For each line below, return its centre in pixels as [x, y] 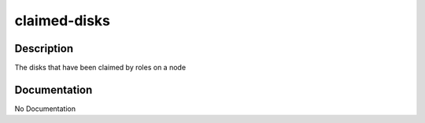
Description [44, 48]
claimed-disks [62, 20]
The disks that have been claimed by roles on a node [100, 68]
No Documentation [45, 108]
